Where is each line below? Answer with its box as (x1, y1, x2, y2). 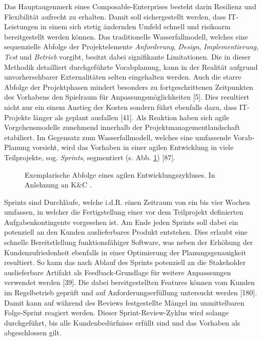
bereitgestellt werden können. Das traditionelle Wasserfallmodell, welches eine (4, 31, 248, 42)
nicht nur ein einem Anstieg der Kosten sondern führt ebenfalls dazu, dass (4, 101, 237, 112)
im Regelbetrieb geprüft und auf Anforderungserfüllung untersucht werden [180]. (4, 287, 257, 298)
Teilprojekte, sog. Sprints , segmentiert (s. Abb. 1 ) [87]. (4, 151, 175, 162)
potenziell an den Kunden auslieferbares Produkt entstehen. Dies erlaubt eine (4, 226, 248, 237)
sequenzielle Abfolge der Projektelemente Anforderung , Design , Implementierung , (4, 41, 258, 52)
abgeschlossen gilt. (4, 327, 62, 338)
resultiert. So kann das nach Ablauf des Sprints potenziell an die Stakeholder (4, 257, 246, 268)
